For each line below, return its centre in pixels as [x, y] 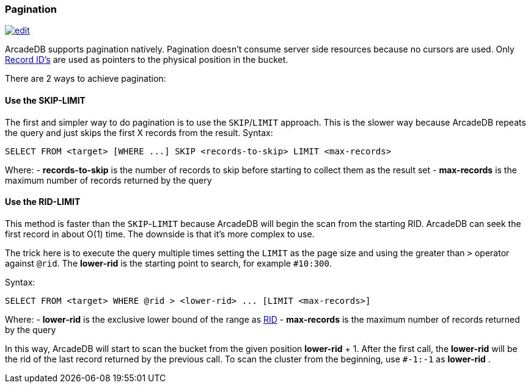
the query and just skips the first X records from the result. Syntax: [139, 132]
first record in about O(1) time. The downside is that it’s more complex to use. [160, 234]
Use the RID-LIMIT [43, 202]
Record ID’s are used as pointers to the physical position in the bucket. [147, 60]
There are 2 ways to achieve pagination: [86, 79]
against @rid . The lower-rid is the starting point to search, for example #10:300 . [168, 263]
